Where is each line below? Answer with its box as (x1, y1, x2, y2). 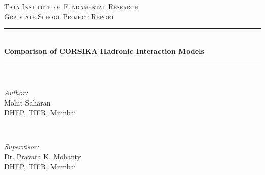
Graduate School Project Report (4, 11, 115, 21)
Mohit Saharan (4, 97, 51, 108)
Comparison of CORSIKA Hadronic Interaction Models (4, 45, 204, 56)
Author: (4, 87, 28, 97)
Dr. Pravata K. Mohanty (4, 151, 81, 161)
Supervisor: (4, 141, 39, 152)
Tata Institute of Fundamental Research (4, 1, 138, 11)
